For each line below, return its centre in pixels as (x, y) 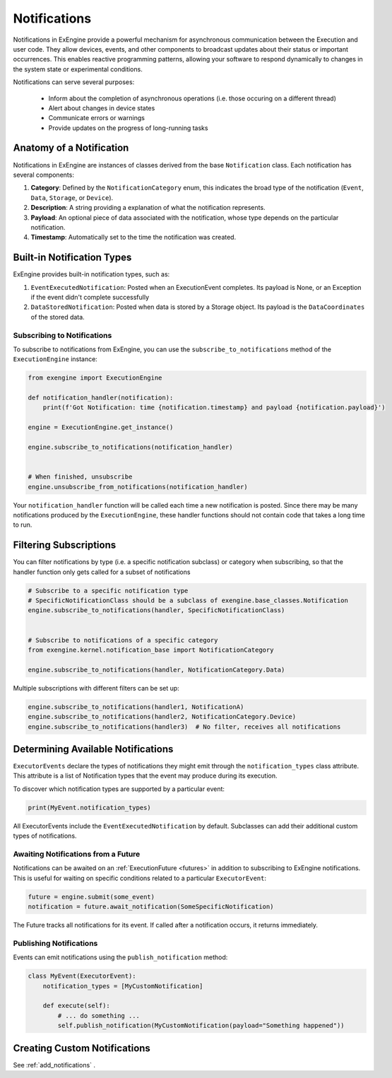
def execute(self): (77, 1006)
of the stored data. (58, 317)
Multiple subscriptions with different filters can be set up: (96, 688)
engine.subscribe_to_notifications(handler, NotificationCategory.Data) (156, 669)
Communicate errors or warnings (96, 118)
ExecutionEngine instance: (55, 359)
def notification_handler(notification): (101, 398)
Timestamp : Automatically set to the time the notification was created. (133, 238)
